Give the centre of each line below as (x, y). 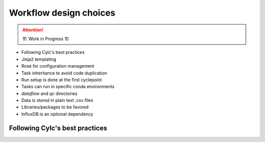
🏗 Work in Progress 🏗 (46, 39)
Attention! (33, 30)
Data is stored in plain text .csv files (57, 100)
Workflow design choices (62, 13)
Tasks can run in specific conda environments (68, 87)
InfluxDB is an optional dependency (57, 114)
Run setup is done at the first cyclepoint (62, 80)
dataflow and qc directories (49, 94)
